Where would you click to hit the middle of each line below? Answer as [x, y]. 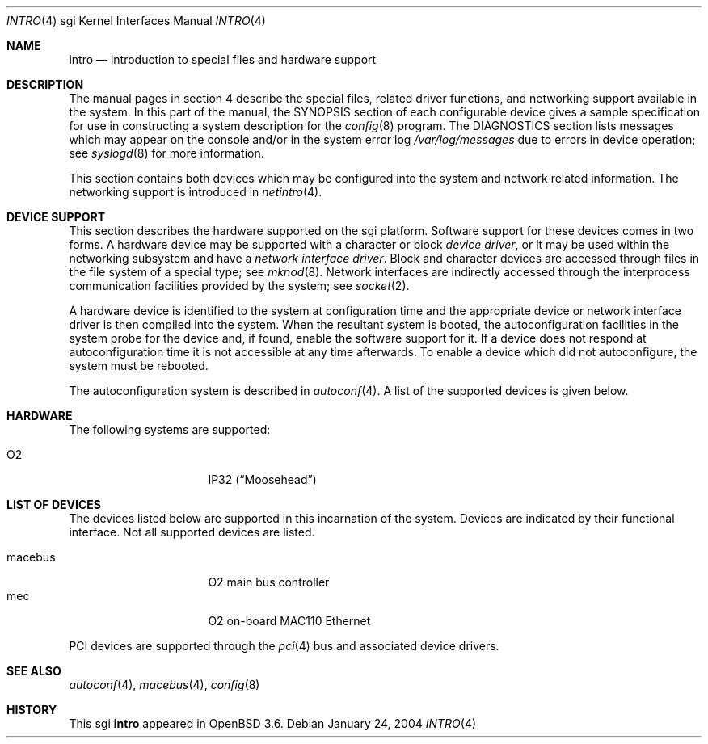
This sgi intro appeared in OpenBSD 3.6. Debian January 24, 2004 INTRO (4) [273, 723]
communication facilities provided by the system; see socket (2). [239, 286]
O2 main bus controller [269, 582]
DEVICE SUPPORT [56, 217]
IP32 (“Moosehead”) [262, 479]
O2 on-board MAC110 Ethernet [289, 621]
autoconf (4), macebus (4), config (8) [164, 685]
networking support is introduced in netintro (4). [196, 192]
